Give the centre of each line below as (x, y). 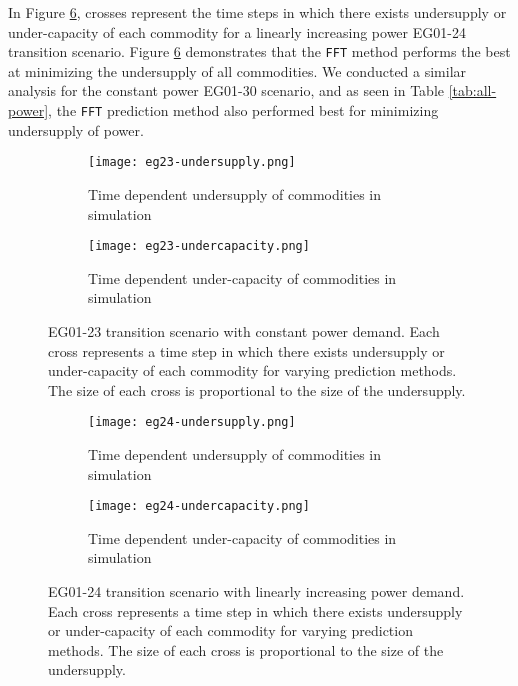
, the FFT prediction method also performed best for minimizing (243, 110)
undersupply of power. (76, 129)
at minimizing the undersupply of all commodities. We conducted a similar (237, 70)
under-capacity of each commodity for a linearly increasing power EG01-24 (237, 31)
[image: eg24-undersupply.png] (192, 422)
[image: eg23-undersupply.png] (192, 162)
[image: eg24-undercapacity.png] (199, 506)
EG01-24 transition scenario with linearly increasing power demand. (256, 591)
